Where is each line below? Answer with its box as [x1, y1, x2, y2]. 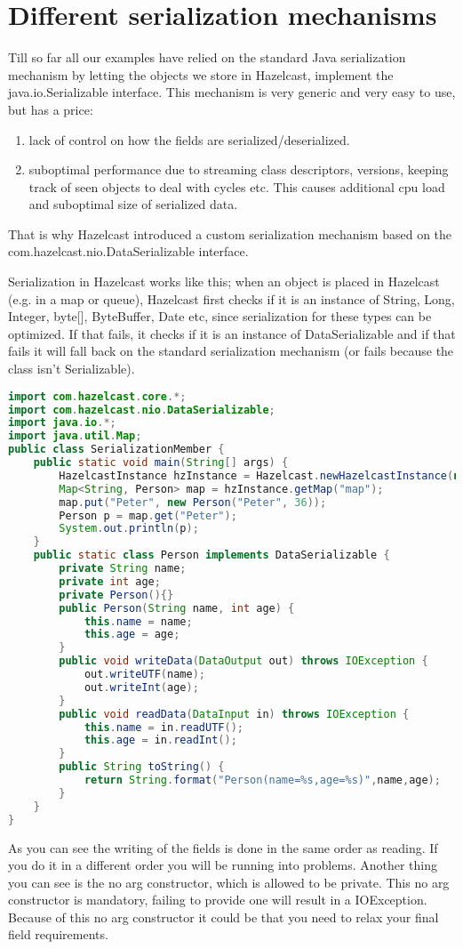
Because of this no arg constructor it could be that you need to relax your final [8, 907, 439, 926]
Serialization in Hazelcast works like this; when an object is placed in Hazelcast [8, 272, 440, 291]
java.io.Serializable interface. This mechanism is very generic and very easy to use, [8, 83, 456, 101]
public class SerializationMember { [8, 443, 225, 456]
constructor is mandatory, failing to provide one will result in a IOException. [8, 890, 427, 909]
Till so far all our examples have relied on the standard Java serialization [8, 48, 406, 67]
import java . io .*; [8, 416, 116, 430]
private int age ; [59, 575, 161, 588]
